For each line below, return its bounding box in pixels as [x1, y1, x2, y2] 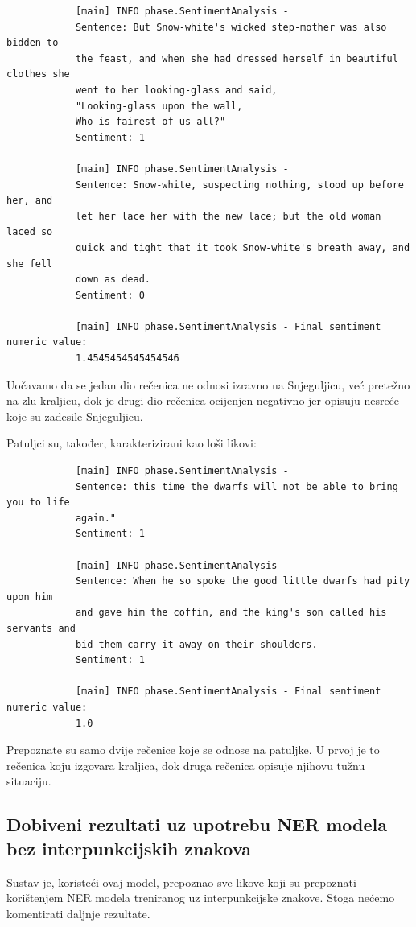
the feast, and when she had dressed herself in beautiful [75, 52, 398, 64]
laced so [6, 226, 53, 238]
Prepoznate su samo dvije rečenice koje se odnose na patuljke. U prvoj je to [6, 741, 380, 758]
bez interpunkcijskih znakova [6, 835, 251, 860]
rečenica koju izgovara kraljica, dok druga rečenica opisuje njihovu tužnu [6, 756, 365, 773]
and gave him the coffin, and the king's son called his [75, 607, 387, 619]
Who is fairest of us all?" [75, 116, 226, 128]
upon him [6, 591, 53, 603]
